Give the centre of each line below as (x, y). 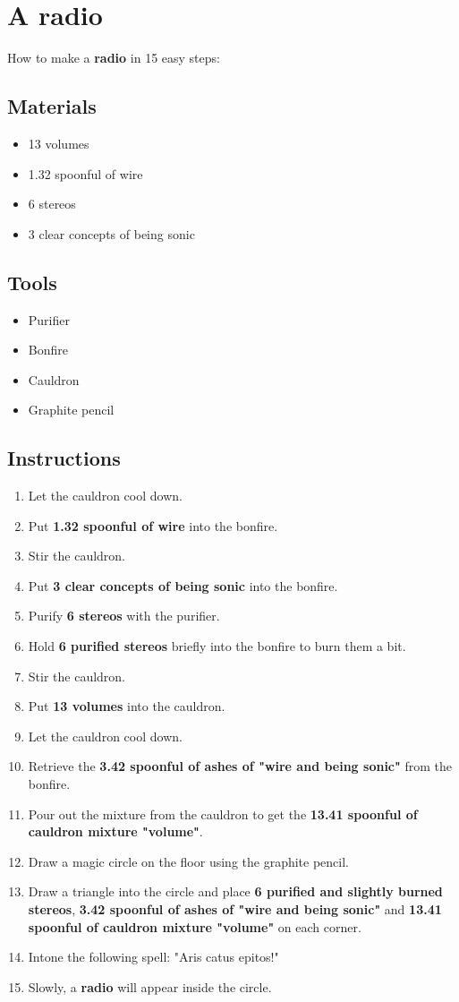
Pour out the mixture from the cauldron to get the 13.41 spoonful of (223, 814)
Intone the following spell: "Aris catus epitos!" (153, 957)
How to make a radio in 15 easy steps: (114, 58)
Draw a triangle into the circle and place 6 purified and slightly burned (235, 891)
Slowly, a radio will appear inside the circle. (150, 986)
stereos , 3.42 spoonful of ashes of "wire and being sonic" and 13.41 (235, 908)
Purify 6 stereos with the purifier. (124, 616)
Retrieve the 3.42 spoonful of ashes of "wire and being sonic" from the (240, 766)
